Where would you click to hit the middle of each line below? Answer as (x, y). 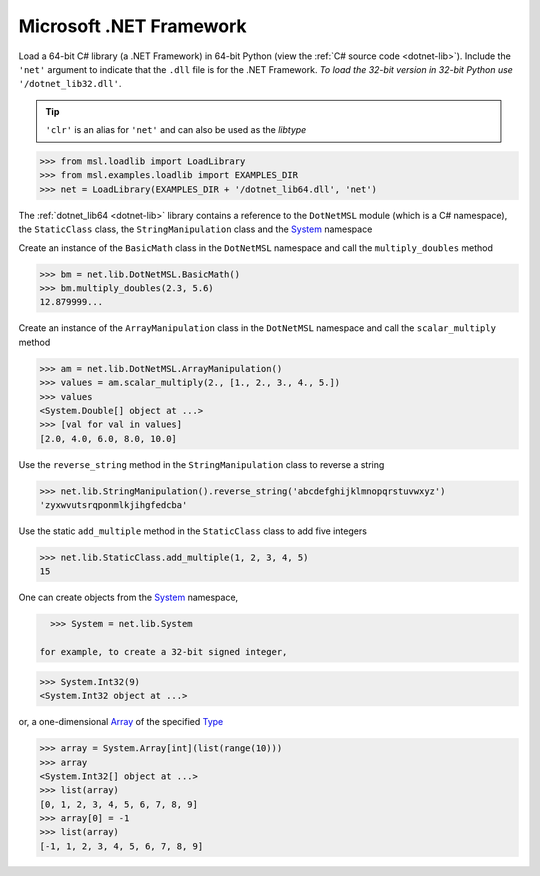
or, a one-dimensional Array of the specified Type (121, 722)
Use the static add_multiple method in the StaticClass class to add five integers (192, 531)
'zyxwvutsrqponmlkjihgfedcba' (113, 505)
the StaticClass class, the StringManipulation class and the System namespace (195, 229)
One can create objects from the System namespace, (128, 597)
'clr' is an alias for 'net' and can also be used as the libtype (176, 130)
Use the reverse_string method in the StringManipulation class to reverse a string (201, 464)
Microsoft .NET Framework (132, 26)
